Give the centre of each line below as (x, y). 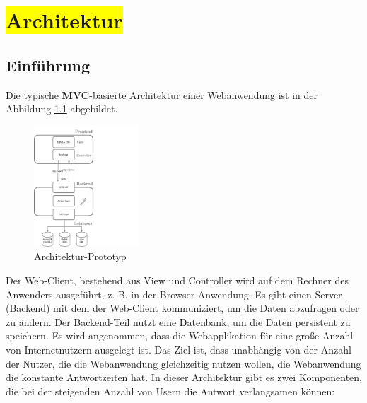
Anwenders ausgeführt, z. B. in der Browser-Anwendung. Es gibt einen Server (174, 294)
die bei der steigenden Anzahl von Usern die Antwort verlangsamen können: (170, 391)
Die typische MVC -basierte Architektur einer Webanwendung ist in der (162, 94)
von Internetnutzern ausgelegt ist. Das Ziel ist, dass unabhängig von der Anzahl (179, 350)
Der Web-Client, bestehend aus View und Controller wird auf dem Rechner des (177, 280)
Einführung (48, 65)
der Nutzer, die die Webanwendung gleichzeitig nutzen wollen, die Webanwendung (183, 363)
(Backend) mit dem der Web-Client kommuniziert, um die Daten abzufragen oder (182, 308)
